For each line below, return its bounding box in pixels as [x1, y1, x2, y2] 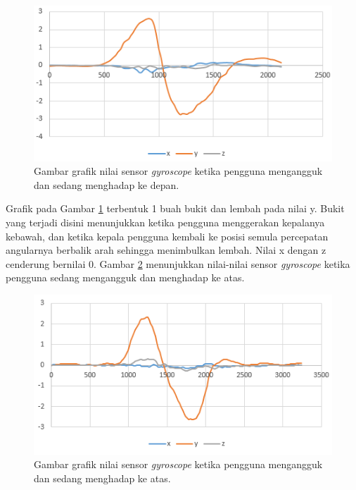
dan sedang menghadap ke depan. [34, 177, 179, 192]
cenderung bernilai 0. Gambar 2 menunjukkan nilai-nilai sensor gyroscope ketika [6, 256, 350, 271]
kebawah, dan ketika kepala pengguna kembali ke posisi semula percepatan [6, 228, 329, 243]
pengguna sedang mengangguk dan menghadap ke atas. [6, 270, 245, 285]
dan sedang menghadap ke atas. [34, 470, 171, 485]
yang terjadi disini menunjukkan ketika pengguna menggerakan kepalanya [6, 215, 325, 230]
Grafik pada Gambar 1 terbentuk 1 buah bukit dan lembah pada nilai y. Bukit [6, 201, 345, 216]
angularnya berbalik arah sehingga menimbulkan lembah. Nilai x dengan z [6, 243, 326, 257]
